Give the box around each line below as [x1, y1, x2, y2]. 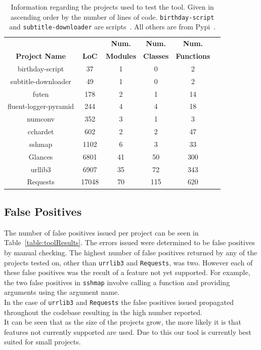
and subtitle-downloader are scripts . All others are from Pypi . [9, 21, 216, 32]
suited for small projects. [4, 336, 81, 347]
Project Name [16, 51, 66, 61]
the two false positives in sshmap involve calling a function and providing [4, 277, 230, 287]
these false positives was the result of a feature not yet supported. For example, [4, 267, 250, 278]
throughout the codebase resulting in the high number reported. [4, 306, 203, 317]
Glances [28, 151, 53, 162]
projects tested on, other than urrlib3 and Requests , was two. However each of [4, 257, 253, 267]
